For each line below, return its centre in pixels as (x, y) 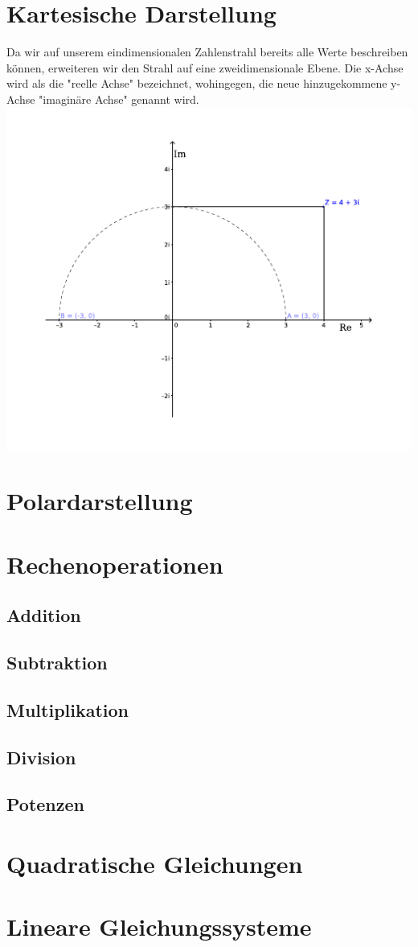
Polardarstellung (100, 501)
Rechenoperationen (115, 564)
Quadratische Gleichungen (155, 864)
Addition (44, 615)
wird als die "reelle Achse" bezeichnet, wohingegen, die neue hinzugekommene (197, 83)
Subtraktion (57, 663)
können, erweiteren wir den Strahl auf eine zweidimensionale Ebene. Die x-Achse (205, 67)
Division (41, 757)
